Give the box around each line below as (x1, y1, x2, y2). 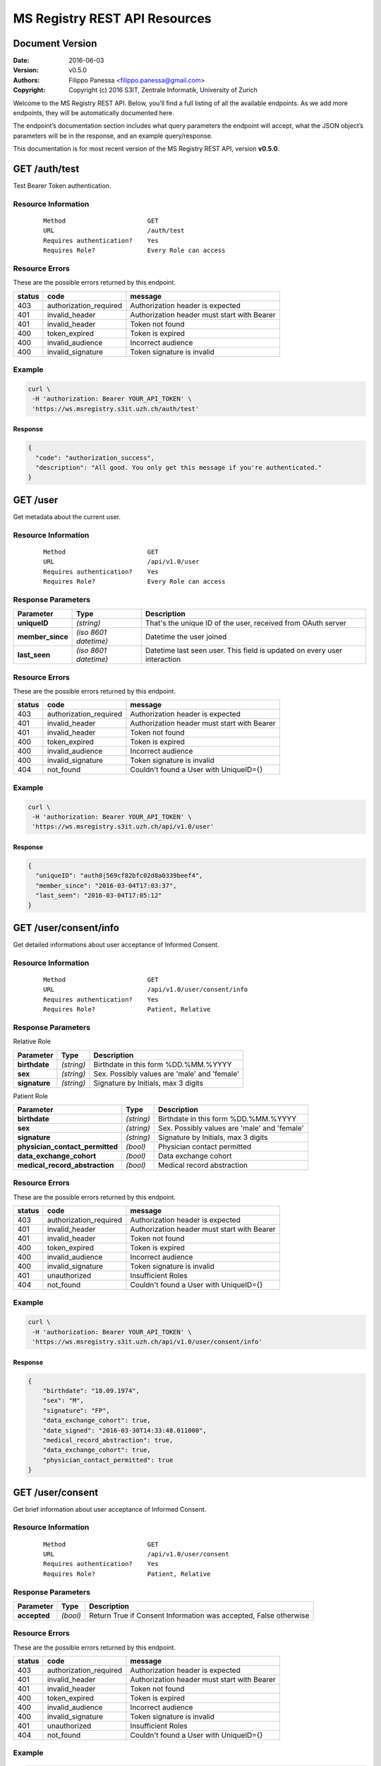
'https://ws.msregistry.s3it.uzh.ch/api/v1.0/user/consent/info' (32, 1338, 262, 1346)
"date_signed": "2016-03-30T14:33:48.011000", (42, 1426, 207, 1434)
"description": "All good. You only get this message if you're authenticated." (35, 463, 322, 472)
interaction (145, 654, 181, 664)
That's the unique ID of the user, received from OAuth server (145, 618, 347, 628)
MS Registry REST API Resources (13, 11, 212, 26)
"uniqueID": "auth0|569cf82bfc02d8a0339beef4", (35, 872, 203, 879)
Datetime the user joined (145, 632, 227, 642)
